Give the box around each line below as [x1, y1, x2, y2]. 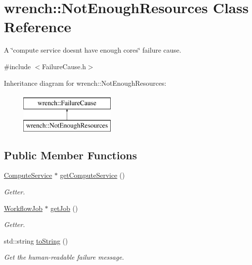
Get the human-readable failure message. [4, 252, 124, 262]
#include [4, 61, 31, 71]
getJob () [50, 203, 78, 213]
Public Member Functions [4, 147, 137, 162]
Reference [4, 17, 71, 37]
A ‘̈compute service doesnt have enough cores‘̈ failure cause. [4, 45, 182, 55]
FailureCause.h [42, 61, 86, 71]
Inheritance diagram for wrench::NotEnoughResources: [4, 77, 167, 88]
